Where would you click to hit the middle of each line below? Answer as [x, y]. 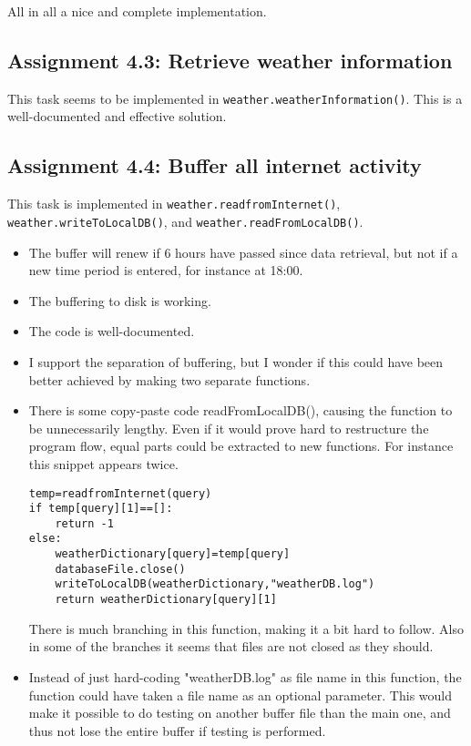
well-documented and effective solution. [117, 116]
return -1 [84, 523]
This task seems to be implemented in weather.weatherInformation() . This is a [235, 98]
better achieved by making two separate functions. [169, 379]
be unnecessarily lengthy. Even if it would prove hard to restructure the [229, 428]
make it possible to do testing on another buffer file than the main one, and [240, 713]
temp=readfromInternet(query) [120, 493]
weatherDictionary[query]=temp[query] [173, 554]
